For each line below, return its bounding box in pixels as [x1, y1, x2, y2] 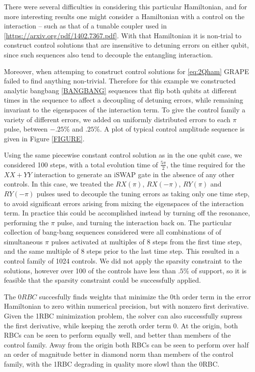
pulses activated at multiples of [51, 236, 145, 246]
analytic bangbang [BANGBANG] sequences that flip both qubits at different [4, 85, 237, 95]
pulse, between [4, 124, 48, 134]
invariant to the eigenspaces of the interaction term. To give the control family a [4, 104, 246, 114]
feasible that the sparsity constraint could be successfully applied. [4, 275, 201, 285]
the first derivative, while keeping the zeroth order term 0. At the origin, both [4, 320, 238, 330]
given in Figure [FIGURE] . [4, 133, 85, 143]
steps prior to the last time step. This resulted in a [86, 246, 239, 256]
